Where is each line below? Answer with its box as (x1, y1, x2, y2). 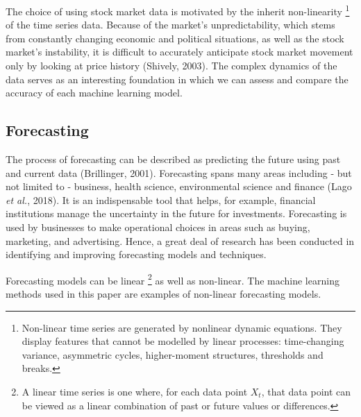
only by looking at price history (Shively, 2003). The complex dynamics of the (6, 58, 337, 73)
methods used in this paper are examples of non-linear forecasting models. (6, 287, 321, 301)
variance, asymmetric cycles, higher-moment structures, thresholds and (22, 347, 324, 361)
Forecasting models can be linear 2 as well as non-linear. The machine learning (6, 271, 339, 287)
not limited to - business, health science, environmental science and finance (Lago (6, 179, 352, 194)
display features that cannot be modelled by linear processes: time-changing (22, 334, 344, 348)
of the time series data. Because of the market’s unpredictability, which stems (6, 17, 335, 32)
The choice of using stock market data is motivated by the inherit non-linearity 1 (6, 2, 350, 18)
